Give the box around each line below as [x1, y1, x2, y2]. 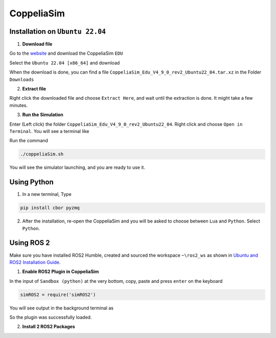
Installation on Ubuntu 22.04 [9, 27, 106, 36]
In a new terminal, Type [22, 191, 72, 197]
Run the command [9, 138, 49, 144]
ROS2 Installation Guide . [9, 259, 61, 265]
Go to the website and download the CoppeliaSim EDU [9, 50, 123, 56]
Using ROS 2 [9, 238, 51, 247]
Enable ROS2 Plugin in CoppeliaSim [22, 268, 99, 275]
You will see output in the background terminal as [9, 305, 113, 311]
